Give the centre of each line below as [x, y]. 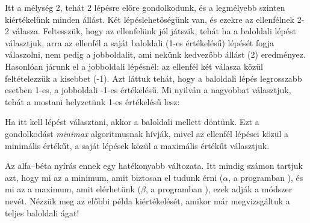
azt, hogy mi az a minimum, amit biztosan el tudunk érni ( [114, 177]
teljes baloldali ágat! [42, 212]
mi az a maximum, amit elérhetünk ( [73, 189]
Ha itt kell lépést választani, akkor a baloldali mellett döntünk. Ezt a [132, 122]
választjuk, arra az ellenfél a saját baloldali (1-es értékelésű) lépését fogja [139, 42]
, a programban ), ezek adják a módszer [219, 189]
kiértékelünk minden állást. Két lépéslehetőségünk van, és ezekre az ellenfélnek [150, 19]
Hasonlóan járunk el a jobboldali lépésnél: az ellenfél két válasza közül [134, 66]
